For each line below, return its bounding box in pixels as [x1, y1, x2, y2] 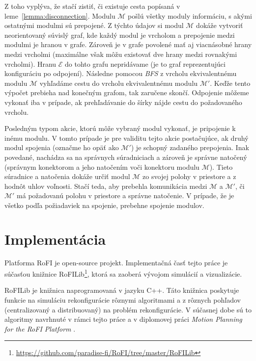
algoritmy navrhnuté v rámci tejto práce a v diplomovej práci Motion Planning [4, 314, 242, 324]
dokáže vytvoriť [196, 20, 243, 30]
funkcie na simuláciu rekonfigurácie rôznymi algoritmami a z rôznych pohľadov [4, 295, 241, 305]
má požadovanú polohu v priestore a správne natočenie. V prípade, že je [17, 190, 234, 201]
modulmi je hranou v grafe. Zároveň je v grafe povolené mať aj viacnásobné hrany [4, 39, 252, 50]
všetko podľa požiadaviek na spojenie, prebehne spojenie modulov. [4, 200, 204, 210]
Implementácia [4, 229, 106, 249]
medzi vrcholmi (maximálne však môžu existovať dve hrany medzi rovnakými [4, 49, 237, 59]
